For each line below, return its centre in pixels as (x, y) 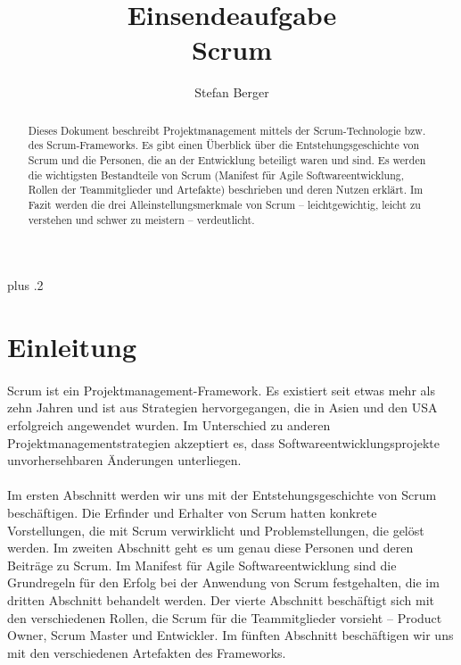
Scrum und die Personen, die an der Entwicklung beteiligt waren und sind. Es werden (227, 160)
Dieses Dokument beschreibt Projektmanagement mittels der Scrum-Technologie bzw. (227, 130)
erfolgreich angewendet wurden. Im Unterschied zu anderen (169, 425)
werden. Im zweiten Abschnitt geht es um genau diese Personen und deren (210, 548)
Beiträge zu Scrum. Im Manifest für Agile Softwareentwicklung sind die (202, 565)
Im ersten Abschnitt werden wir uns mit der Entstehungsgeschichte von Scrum (222, 495)
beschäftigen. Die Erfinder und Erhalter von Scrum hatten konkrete (192, 513)
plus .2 (25, 285)
